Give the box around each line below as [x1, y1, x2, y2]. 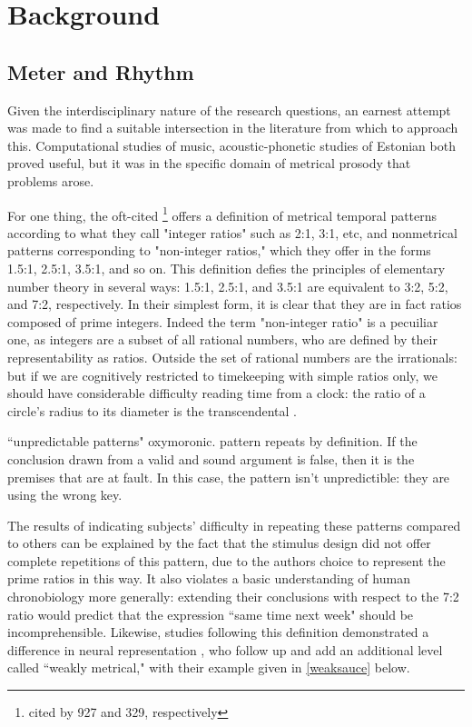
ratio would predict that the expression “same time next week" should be [7, 604, 414, 623]
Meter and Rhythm [7, 57, 194, 85]
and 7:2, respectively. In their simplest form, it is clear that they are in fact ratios [7, 294, 462, 314]
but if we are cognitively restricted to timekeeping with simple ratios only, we [7, 365, 438, 384]
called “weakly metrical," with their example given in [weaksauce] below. [7, 658, 410, 677]
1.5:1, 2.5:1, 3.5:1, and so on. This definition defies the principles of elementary [7, 258, 446, 277]
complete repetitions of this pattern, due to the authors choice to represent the [7, 551, 446, 570]
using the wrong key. [7, 485, 123, 504]
